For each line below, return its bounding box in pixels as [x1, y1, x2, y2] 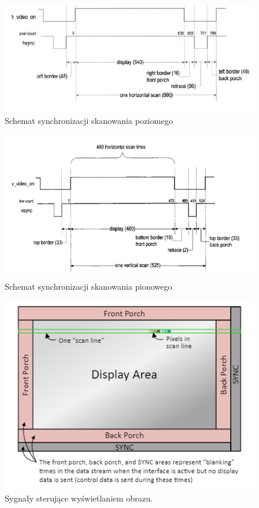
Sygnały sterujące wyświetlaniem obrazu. [5, 492, 153, 504]
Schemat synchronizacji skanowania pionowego [5, 280, 172, 292]
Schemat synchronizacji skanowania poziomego [5, 114, 173, 126]
